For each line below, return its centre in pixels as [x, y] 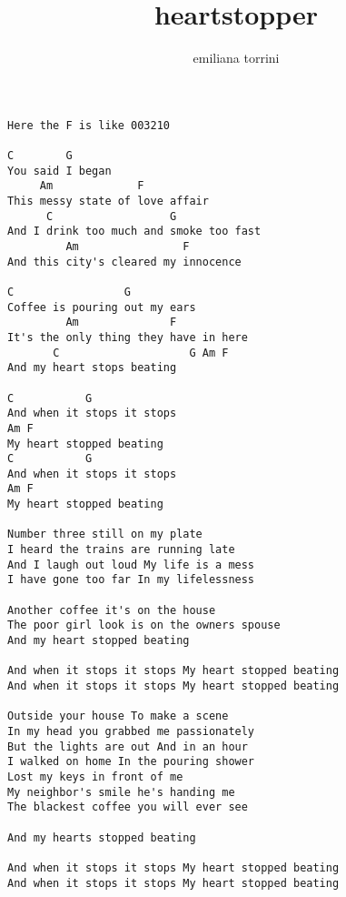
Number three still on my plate [105, 534]
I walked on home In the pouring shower [131, 762]
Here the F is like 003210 [89, 125]
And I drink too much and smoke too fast [134, 232]
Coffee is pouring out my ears [102, 307]
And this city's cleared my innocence [124, 262]
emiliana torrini [236, 58]
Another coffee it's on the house [112, 610]
